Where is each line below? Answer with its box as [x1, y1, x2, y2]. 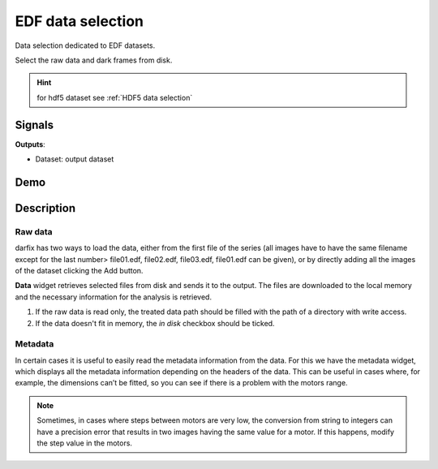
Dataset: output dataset [35, 154, 114, 164]
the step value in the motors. [36, 438, 133, 448]
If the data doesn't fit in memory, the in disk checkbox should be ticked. [35, 318, 275, 328]
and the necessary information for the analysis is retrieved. [15, 292, 213, 302]
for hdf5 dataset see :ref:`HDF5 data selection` [36, 93, 193, 102]
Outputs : [15, 139, 46, 149]
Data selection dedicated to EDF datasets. [15, 41, 156, 50]
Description [15, 201, 76, 215]
